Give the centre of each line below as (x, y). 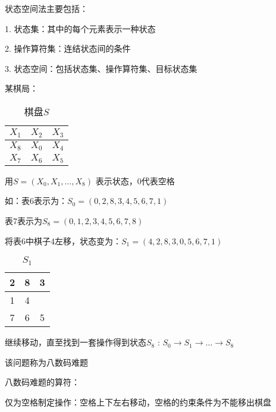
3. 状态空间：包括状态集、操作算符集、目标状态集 (101, 68)
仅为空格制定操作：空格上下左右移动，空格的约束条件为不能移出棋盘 (138, 402)
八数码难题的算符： (42, 382)
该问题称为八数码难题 (46, 362)
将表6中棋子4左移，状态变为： (63, 240)
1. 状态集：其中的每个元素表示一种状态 (80, 28)
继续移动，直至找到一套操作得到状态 (76, 342)
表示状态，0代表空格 (135, 180)
